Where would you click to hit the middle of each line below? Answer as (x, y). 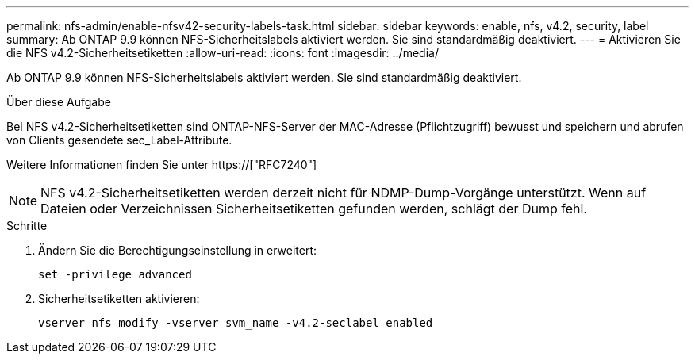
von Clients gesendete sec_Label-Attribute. (119, 140)
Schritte (27, 226)
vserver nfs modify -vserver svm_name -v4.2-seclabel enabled (236, 323)
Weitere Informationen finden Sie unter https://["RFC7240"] (162, 165)
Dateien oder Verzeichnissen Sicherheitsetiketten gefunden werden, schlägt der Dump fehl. (314, 209)
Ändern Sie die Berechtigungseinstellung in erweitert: (178, 250)
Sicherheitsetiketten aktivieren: (119, 299)
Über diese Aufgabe (59, 102)
